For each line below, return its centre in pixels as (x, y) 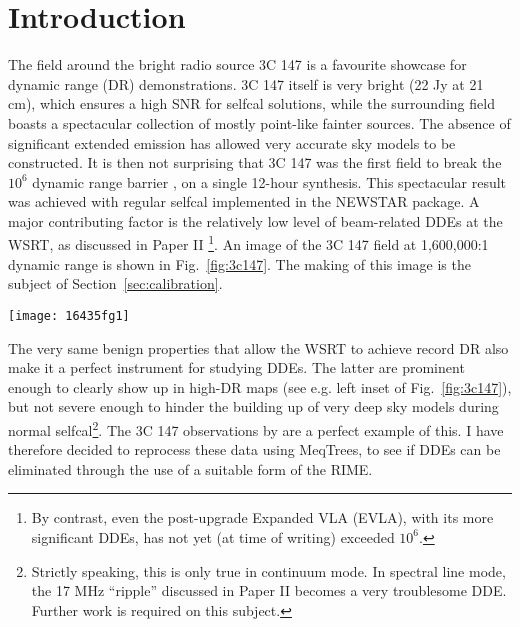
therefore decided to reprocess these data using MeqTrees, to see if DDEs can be (254, 449)
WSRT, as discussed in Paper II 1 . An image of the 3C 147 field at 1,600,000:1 (248, 243)
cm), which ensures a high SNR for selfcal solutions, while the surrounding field (251, 103)
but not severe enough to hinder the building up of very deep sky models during (253, 406)
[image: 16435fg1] (69, 315)
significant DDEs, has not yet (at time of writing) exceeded (213, 536)
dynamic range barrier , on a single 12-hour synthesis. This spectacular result (269, 181)
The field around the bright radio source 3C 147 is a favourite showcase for (237, 64)
